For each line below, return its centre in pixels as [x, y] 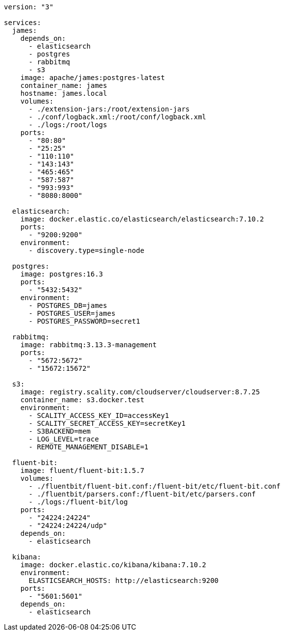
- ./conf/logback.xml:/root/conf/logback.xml [118, 117]
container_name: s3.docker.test [82, 400]
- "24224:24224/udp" [68, 525]
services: [23, 23]
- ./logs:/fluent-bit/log [78, 502]
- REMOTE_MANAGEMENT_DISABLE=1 [89, 447]
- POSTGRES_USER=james [72, 313]
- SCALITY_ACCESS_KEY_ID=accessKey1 [99, 415]
